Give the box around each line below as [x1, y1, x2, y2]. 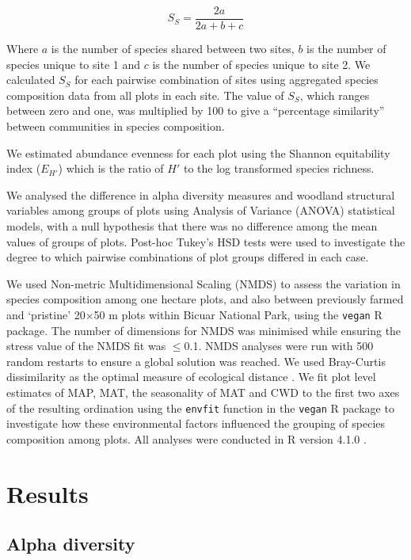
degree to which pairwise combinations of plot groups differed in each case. [6, 249, 369, 265]
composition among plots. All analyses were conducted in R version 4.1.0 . [6, 430, 367, 447]
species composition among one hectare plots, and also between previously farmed [6, 291, 404, 307]
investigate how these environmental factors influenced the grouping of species [6, 415, 386, 432]
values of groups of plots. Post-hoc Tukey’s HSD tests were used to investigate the [6, 233, 405, 250]
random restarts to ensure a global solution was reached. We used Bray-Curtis [6, 352, 386, 369]
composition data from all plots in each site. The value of [6, 86, 284, 103]
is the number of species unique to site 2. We [152, 55, 371, 72]
